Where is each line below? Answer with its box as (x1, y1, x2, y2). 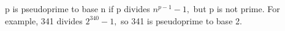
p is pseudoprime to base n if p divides (5, 2, 150, 15)
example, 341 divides (5, 14, 83, 27)
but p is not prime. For (193, 2, 280, 15)
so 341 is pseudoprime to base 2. (121, 14, 242, 27)
